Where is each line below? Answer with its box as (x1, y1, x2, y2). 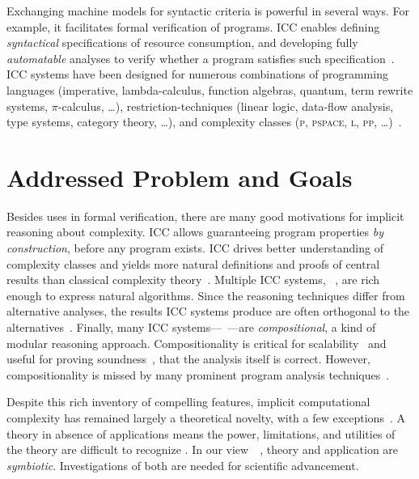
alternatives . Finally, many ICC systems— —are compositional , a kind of (6, 319, 376, 336)
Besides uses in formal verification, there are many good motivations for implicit (6, 207, 404, 224)
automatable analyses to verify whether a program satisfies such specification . (6, 49, 395, 66)
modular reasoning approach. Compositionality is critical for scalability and (6, 334, 387, 351)
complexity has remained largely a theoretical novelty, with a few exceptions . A (6, 409, 405, 426)
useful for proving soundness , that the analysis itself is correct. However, (6, 350, 370, 367)
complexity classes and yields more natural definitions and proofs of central (6, 255, 380, 272)
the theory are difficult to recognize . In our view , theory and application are (6, 441, 399, 458)
